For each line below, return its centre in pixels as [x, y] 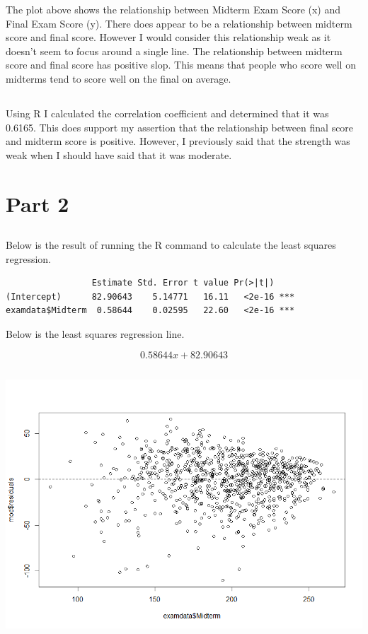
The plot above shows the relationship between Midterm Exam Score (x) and [173, 9]
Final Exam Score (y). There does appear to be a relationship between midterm [179, 23]
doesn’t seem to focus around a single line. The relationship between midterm [174, 51]
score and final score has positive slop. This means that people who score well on [181, 65]
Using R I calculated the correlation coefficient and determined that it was [167, 113]
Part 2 [38, 203]
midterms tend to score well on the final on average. [119, 78]
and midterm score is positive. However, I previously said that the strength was [178, 141]
